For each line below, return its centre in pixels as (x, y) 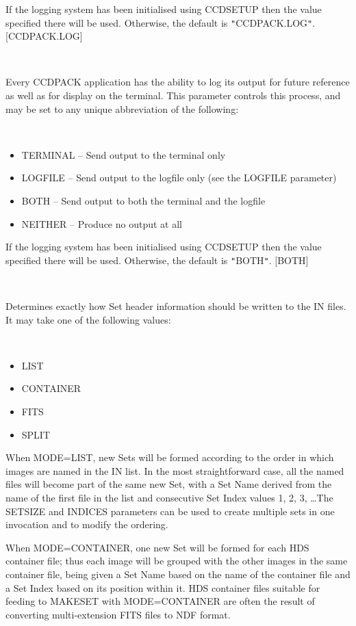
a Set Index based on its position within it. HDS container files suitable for (163, 587)
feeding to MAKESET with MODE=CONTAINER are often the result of (160, 601)
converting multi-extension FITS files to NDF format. (118, 614)
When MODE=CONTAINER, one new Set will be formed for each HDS (157, 547)
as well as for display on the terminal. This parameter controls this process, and (173, 95)
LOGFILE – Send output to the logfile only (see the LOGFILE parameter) (179, 178)
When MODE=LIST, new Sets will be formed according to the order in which (170, 457)
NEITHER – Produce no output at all (102, 223)
